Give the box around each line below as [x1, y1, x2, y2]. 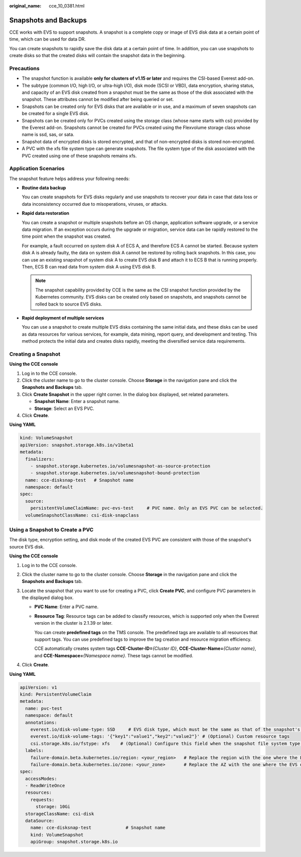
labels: [25, 748, 44, 754]
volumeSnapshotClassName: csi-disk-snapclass [25, 512, 139, 518]
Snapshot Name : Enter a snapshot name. [34, 398, 120, 404]
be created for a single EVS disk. [22, 110, 90, 116]
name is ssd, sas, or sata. [22, 131, 75, 137]
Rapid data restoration [22, 210, 70, 216]
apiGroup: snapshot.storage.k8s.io [30, 839, 118, 845]
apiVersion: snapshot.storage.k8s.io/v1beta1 [20, 442, 134, 448]
